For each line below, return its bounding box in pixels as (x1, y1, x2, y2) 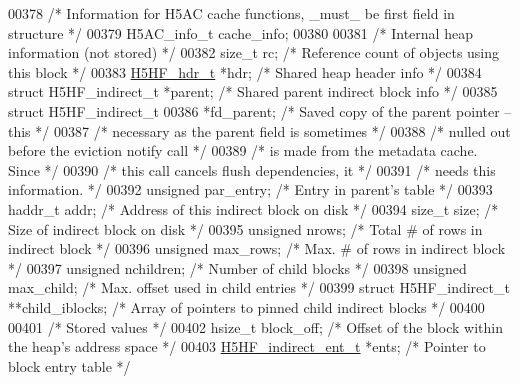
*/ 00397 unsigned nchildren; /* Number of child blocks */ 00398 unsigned (8, 257, 467, 278)
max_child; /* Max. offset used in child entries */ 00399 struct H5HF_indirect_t (8, 277, 510, 298)
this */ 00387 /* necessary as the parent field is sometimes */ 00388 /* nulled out (8, 120, 511, 141)
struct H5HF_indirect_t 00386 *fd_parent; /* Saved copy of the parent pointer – (8, 100, 512, 121)
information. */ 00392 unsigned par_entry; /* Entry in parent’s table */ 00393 (8, 179, 493, 200)
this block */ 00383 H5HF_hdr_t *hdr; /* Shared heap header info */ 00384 (8, 61, 482, 82)
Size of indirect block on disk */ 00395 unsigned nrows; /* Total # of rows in (8, 218, 483, 239)
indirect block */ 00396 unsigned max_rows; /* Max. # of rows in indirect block (8, 238, 506, 259)
